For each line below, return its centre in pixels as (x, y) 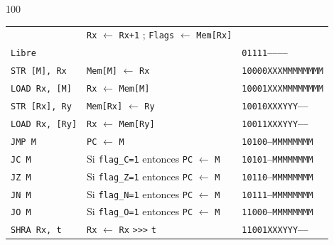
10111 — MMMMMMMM (278, 195)
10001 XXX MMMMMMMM (282, 89)
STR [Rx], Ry (41, 106)
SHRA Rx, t (36, 230)
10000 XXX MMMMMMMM (282, 71)
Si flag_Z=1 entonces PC (140, 176)
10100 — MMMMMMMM (278, 142)
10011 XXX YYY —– (275, 124)
